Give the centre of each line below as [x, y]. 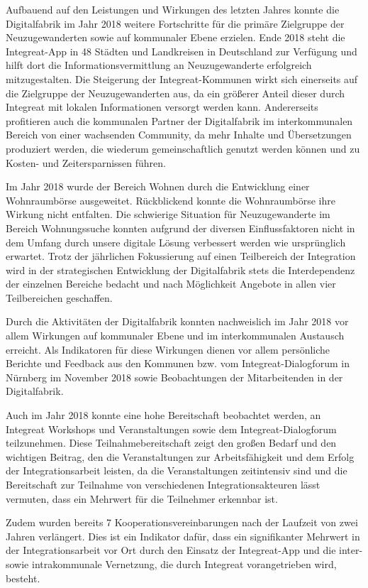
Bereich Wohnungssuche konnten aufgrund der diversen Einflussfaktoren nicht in [180, 228]
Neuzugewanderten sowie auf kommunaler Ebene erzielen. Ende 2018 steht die [175, 37]
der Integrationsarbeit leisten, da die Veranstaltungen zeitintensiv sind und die [177, 470]
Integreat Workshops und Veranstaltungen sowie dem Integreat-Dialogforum [171, 429]
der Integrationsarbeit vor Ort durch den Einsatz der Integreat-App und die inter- [184, 550]
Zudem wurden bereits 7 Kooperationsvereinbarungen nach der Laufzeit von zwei [182, 522]
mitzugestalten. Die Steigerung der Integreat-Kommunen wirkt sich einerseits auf [182, 78]
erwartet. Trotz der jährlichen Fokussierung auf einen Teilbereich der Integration [181, 256]
